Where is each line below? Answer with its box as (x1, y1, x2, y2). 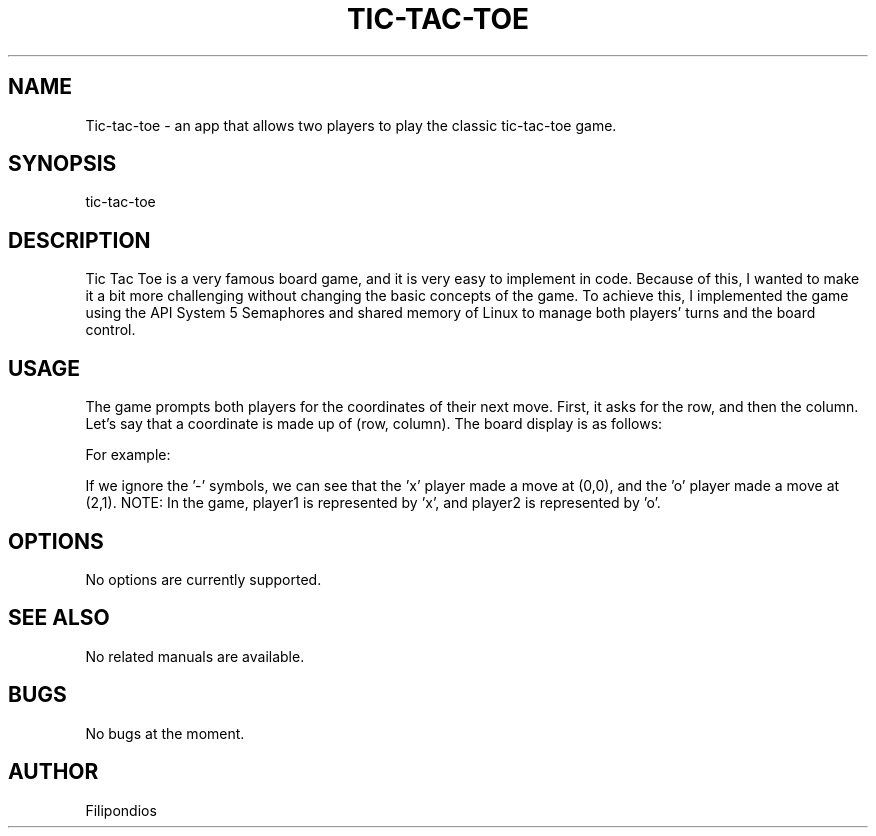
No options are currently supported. (85, 570, 322, 588)
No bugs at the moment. (85, 724, 245, 742)
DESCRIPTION (8, 227, 151, 253)
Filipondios (85, 801, 157, 819)
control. (85, 321, 136, 339)
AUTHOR (8, 759, 99, 785)
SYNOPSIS (8, 151, 117, 177)
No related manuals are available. (85, 647, 305, 665)
